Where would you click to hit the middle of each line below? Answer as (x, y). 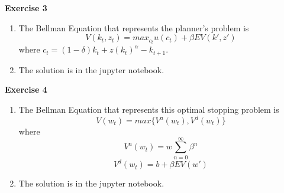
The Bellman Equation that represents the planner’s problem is (134, 27)
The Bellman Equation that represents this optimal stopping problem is (149, 109)
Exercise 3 (26, 8)
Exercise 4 (26, 89)
